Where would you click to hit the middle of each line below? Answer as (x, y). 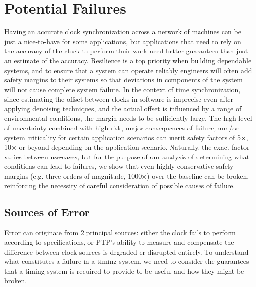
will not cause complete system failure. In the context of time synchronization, (123, 89)
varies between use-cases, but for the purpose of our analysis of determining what (127, 156)
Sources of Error (47, 212)
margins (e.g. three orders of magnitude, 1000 (73, 176)
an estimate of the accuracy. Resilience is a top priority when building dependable (128, 60)
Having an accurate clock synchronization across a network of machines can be (123, 32)
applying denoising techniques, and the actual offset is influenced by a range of (123, 108)
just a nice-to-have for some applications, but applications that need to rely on (123, 41)
